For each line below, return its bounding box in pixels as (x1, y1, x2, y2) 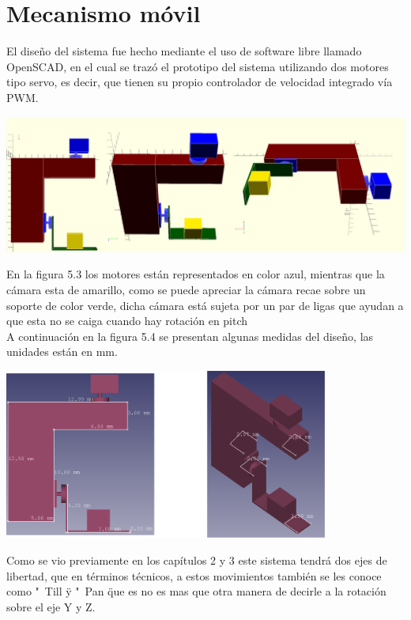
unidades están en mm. (6, 343, 118, 360)
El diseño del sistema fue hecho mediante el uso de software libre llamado (6, 43, 362, 59)
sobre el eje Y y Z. (6, 598, 96, 614)
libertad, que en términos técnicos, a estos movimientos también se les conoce (6, 567, 382, 584)
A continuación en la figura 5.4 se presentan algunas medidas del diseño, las (6, 327, 374, 344)
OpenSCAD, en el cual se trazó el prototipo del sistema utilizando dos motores (6, 58, 389, 74)
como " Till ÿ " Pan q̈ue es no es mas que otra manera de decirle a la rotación (6, 583, 386, 599)
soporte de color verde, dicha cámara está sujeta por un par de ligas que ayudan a (6, 297, 404, 313)
